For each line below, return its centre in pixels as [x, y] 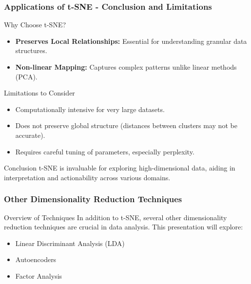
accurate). [30, 135]
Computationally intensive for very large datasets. [90, 109]
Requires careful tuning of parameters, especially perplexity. [105, 151]
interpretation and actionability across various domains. [87, 177]
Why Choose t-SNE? [35, 25]
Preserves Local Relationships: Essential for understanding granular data [131, 41]
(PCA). [26, 76]
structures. [31, 50]
